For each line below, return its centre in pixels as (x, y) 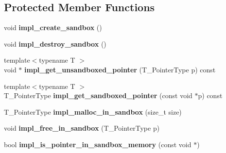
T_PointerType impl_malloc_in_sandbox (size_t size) (93, 111)
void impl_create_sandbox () (53, 27)
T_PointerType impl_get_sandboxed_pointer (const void (98, 95)
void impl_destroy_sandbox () (55, 43)
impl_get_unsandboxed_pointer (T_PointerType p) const (120, 69)
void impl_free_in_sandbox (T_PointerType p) (82, 128)
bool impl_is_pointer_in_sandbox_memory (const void (98, 144)
